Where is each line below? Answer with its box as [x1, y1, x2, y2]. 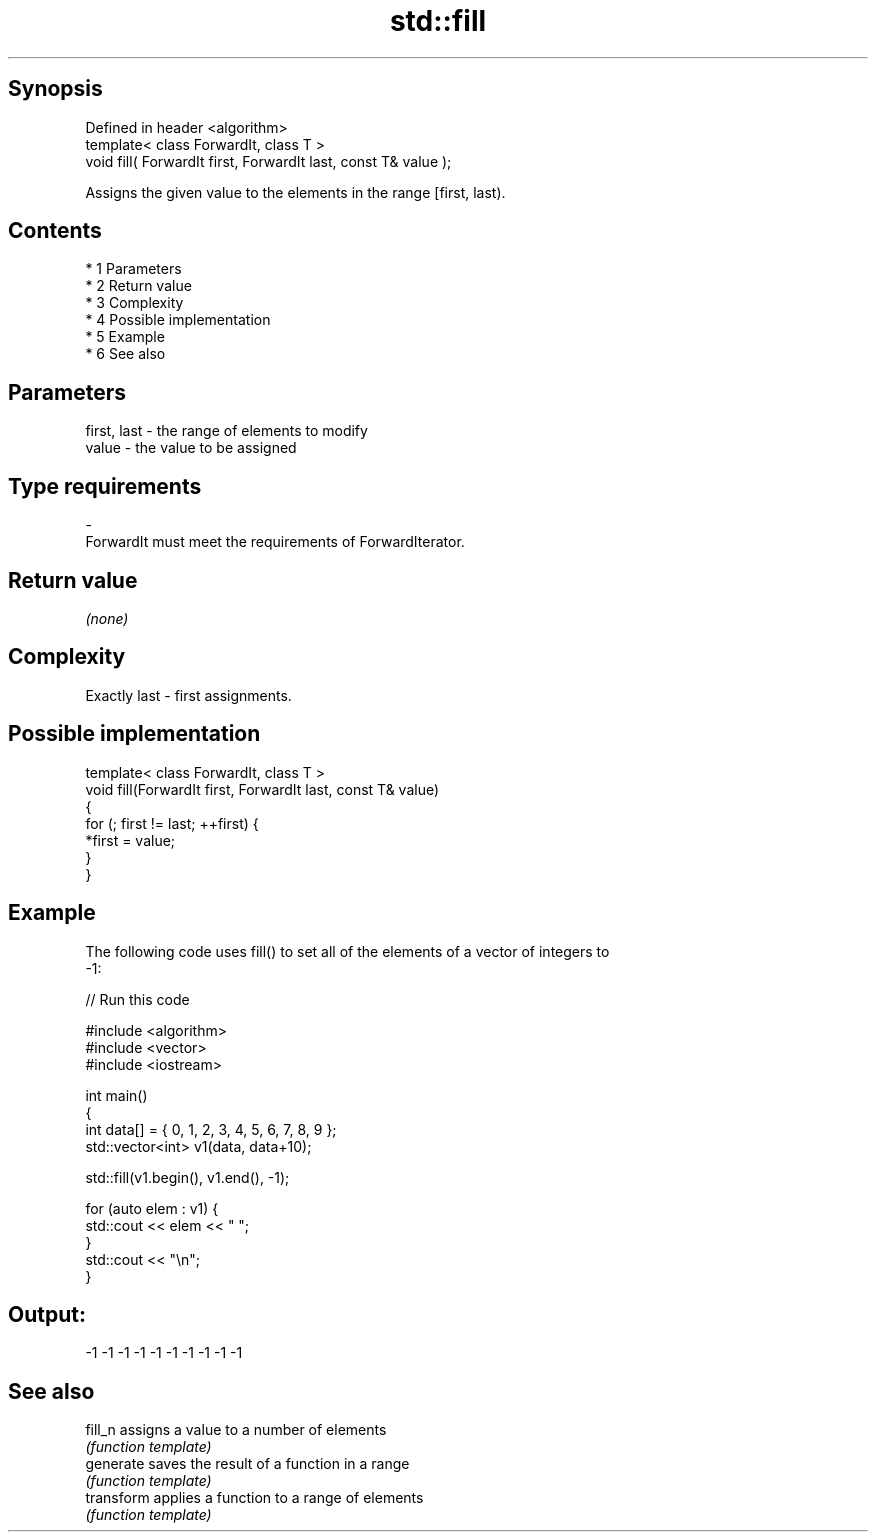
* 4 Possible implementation [85, 311, 271, 329]
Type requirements [8, 473, 202, 499]
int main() [85, 1086, 148, 1104]
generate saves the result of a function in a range [85, 1455, 410, 1473]
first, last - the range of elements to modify [85, 422, 368, 440]
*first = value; [85, 831, 176, 849]
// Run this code [85, 990, 190, 1008]
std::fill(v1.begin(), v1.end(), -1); [85, 1168, 290, 1186]
